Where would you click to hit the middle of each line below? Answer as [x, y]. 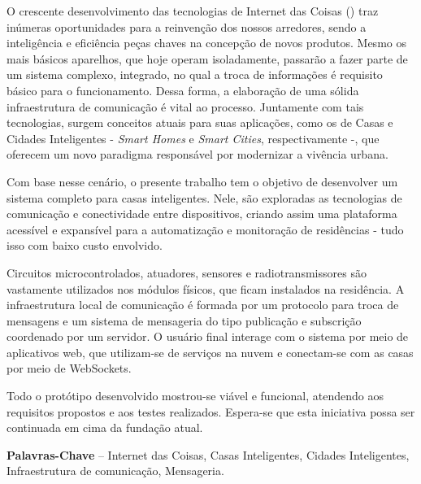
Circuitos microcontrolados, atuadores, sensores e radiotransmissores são [187, 272]
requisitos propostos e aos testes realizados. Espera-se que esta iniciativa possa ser [211, 411]
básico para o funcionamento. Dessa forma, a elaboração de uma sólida [183, 90]
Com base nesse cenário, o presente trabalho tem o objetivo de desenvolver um [202, 181]
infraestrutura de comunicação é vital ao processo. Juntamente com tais [185, 106]
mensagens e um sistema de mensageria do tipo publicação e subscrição [184, 320]
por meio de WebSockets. [69, 368]
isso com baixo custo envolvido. [85, 245]
